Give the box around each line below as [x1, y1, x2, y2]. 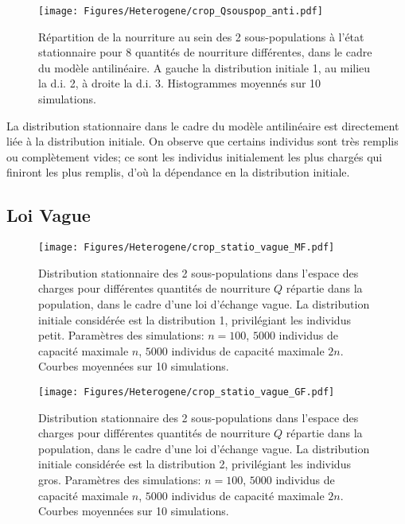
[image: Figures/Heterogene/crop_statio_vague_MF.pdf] [38, 242, 335, 254]
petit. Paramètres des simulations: [38, 327, 204, 344]
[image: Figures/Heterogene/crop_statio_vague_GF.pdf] [38, 386, 335, 398]
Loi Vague [6, 203, 91, 227]
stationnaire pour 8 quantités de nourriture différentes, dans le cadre [38, 44, 372, 60]
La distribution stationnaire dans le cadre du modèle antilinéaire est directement [6, 117, 399, 134]
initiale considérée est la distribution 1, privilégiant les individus [38, 311, 351, 328]
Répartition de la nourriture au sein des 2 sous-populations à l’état [38, 28, 364, 45]
